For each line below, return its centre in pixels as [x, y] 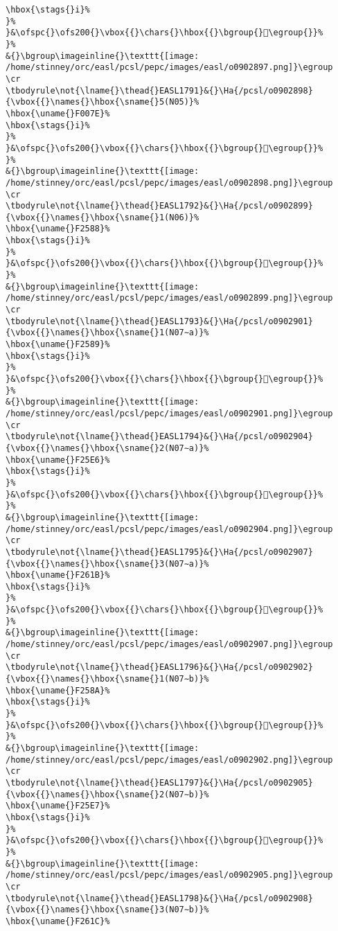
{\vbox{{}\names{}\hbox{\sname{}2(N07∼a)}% [107, 448]
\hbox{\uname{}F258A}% [58, 690]
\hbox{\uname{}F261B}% [58, 575]
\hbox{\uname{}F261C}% [58, 921]
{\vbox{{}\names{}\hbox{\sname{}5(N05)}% [103, 102]
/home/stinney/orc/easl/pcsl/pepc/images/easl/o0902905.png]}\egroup [169, 875]
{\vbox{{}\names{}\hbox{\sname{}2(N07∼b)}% [107, 794]
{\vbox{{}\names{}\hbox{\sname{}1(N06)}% [103, 217]
